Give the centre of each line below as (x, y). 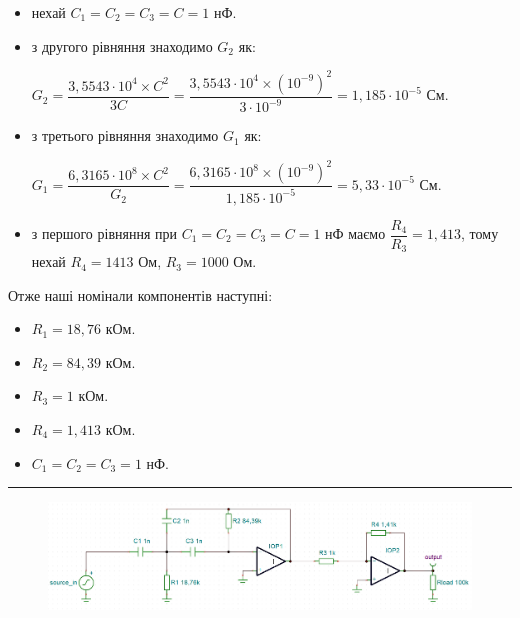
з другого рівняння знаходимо (122, 45)
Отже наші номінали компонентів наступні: (140, 294)
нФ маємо (355, 233)
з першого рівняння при (104, 233)
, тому (480, 233)
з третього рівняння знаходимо (125, 135)
